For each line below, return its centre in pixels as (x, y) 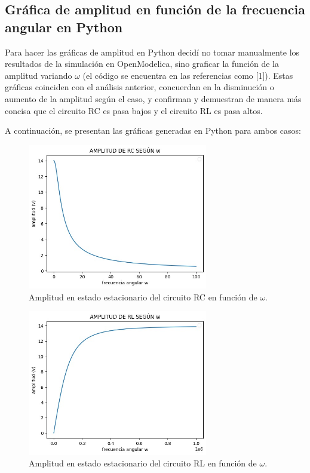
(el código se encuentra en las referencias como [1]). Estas (188, 75)
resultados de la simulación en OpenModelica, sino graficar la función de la (142, 64)
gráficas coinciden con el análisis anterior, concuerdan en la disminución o (139, 87)
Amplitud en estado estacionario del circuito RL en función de (143, 463)
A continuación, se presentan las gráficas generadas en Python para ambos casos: (153, 130)
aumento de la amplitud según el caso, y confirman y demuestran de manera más (153, 98)
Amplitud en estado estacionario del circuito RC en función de (143, 297)
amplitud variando (39, 75)
